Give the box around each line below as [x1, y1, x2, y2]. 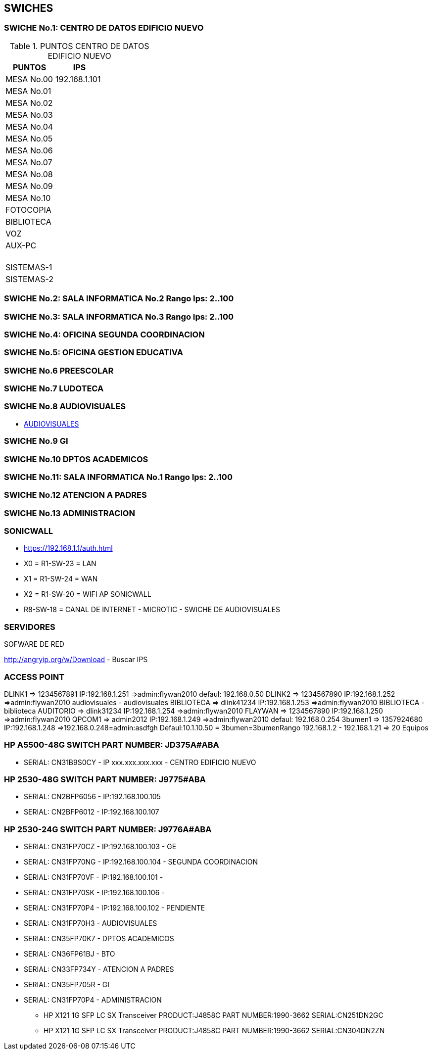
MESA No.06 [5, 145, 53, 155]
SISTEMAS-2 [5, 274, 54, 284]
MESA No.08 [5, 169, 53, 179]
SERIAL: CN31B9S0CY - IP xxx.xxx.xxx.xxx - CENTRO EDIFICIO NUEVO [24, 758, 256, 767]
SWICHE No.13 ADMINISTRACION [4, 508, 135, 518]
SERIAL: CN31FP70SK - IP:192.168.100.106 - [24, 888, 165, 897]
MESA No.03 [5, 109, 53, 120]
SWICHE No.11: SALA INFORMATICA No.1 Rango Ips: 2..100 [4, 472, 233, 482]
